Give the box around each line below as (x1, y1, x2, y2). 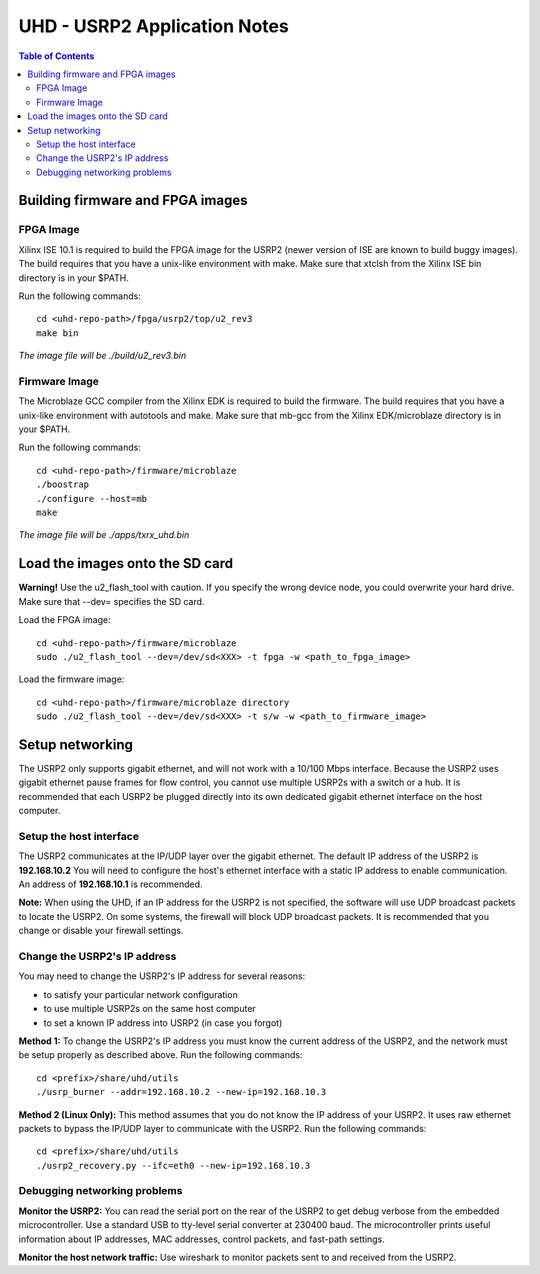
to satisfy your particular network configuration (43, 988, 239, 1000)
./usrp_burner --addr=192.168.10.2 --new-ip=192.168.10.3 (36, 1086, 327, 1098)
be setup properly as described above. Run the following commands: (18, 1049, 303, 1061)
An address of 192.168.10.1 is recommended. (18, 878, 204, 890)
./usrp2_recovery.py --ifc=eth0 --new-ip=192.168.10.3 (36, 1160, 311, 1171)
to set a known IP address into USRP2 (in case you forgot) (43, 1016, 283, 1029)
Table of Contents (18, 50, 95, 62)
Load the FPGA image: (18, 614, 112, 626)
